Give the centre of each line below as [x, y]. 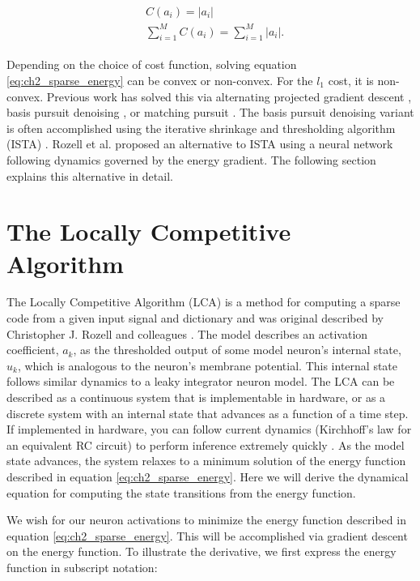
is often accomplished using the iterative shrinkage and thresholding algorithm [201, 128]
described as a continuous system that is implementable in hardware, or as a [196, 397]
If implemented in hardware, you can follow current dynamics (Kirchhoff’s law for [209, 429]
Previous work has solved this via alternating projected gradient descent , [229, 96]
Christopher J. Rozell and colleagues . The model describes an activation [187, 333]
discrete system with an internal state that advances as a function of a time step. [208, 413]
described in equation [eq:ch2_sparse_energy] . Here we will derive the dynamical [208, 476]
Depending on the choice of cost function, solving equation [152, 64]
